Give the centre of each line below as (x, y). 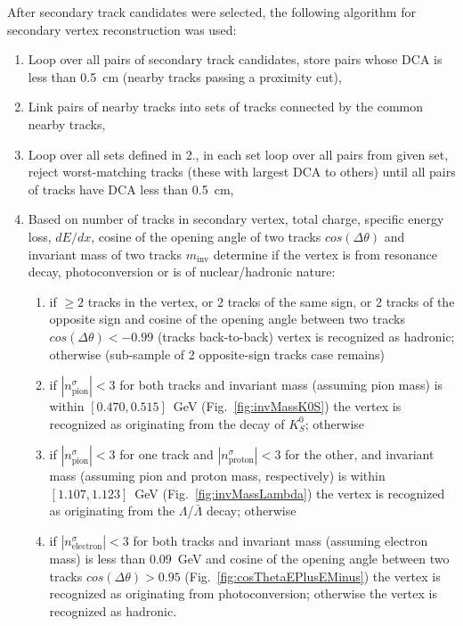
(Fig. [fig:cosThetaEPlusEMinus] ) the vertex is (313, 576)
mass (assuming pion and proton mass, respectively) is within (217, 476)
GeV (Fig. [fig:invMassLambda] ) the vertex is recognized (290, 493)
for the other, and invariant (360, 454)
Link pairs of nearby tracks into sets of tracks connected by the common (226, 107)
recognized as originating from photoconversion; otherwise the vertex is (243, 593)
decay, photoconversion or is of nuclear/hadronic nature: (182, 272)
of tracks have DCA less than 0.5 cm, (131, 189)
